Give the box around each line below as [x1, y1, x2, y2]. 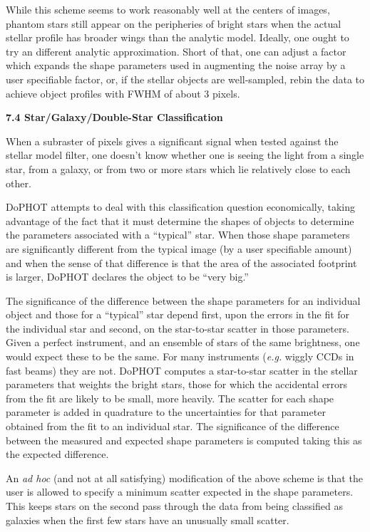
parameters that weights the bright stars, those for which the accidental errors [6, 377, 348, 392]
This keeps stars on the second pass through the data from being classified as [6, 499, 343, 513]
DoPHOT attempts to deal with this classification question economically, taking [6, 199, 355, 214]
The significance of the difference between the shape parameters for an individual [6, 293, 361, 308]
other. [6, 175, 31, 190]
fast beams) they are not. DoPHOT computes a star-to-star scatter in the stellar [6, 363, 358, 377]
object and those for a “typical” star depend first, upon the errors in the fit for [6, 307, 350, 322]
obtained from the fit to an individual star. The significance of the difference [6, 419, 339, 434]
